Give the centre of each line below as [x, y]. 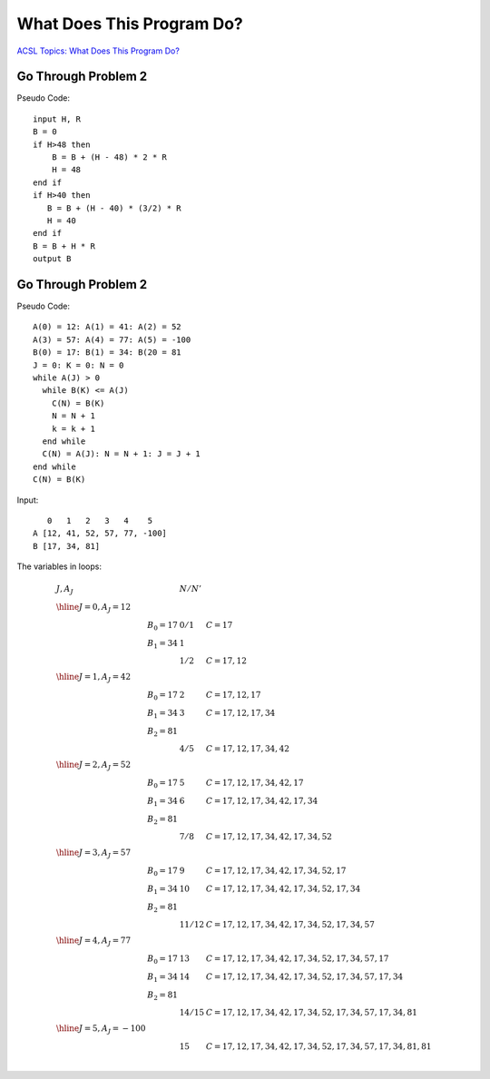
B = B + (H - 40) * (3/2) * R [114, 208]
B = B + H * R [64, 246]
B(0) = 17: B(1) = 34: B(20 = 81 [107, 353]
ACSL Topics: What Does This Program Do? [98, 51]
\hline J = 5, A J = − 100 [101, 1030]
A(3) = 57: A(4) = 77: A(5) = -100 [112, 339]
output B [52, 259]
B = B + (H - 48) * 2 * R [109, 157]
